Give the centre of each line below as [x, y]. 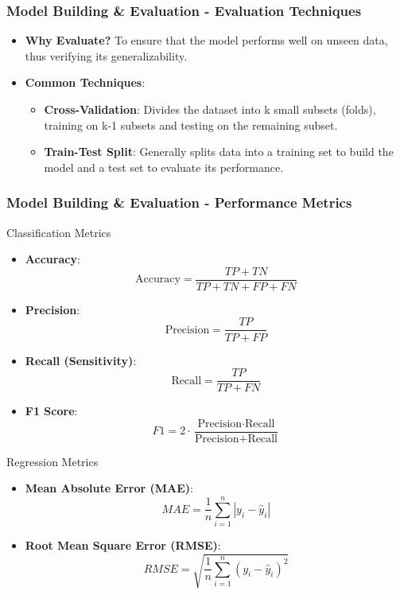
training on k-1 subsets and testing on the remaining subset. [191, 124]
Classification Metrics [59, 232]
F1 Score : [51, 411]
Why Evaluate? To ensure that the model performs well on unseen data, [206, 40]
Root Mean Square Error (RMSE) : [123, 545]
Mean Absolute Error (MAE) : [109, 488]
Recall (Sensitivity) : [81, 360]
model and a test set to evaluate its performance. [164, 167]
